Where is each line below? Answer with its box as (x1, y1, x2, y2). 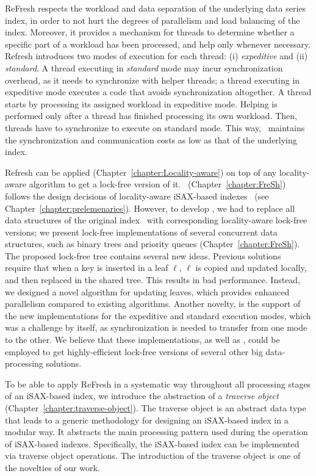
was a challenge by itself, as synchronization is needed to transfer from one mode (5, 321, 307, 334)
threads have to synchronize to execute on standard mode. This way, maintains (5, 121, 305, 134)
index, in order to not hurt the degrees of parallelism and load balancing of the (5, 13, 300, 26)
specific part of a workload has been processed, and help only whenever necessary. (5, 37, 311, 50)
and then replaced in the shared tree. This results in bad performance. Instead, (5, 273, 301, 286)
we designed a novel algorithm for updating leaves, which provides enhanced (5, 285, 290, 298)
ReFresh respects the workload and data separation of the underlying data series (5, 2, 306, 14)
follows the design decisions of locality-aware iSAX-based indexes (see (5, 189, 269, 202)
